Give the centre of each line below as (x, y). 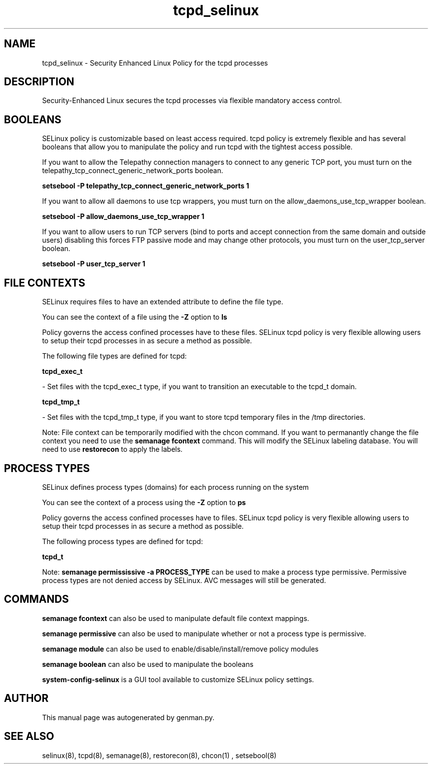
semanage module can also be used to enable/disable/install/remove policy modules (180, 649)
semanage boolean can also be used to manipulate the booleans (148, 664)
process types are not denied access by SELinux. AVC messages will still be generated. (184, 580)
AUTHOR (26, 698)
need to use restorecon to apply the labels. (112, 449)
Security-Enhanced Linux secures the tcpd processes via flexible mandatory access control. (192, 101)
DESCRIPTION (39, 82)
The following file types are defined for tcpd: (114, 356)
